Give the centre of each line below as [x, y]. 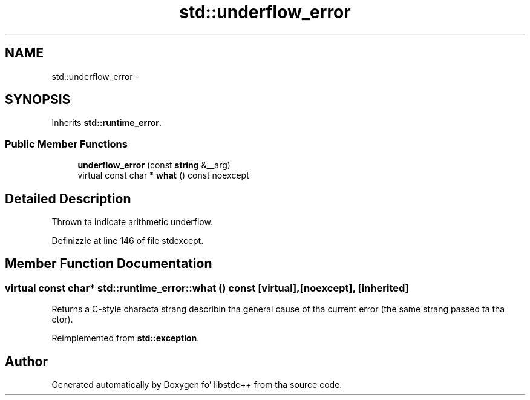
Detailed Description [68, 198]
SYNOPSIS [38, 100]
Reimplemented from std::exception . [126, 338]
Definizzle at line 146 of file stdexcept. [128, 241]
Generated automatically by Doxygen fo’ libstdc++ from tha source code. [197, 385]
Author [26, 361]
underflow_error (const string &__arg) [154, 165]
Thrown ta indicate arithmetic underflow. [132, 222]
